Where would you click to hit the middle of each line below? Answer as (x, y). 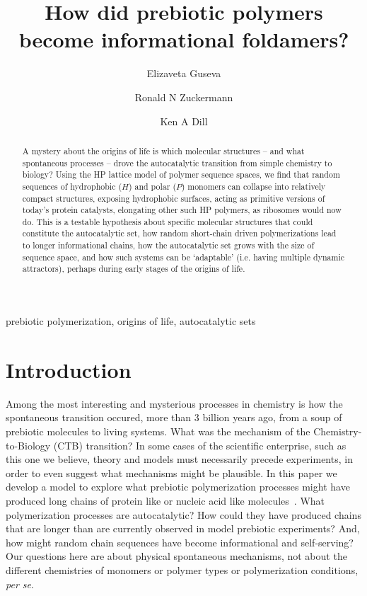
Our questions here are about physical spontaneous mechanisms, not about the (176, 556)
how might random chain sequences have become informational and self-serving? (180, 542)
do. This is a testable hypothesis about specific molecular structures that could (168, 221)
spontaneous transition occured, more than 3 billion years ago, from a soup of (174, 417)
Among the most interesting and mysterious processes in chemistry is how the (174, 403)
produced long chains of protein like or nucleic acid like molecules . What (165, 500)
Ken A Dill (184, 121)
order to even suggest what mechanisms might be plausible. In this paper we (171, 472)
